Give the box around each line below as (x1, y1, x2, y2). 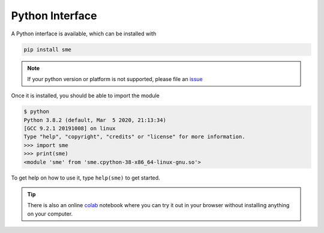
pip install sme (23, 46, 72, 53)
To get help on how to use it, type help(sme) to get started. (11, 174, 160, 181)
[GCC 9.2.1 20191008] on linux (23, 125, 116, 132)
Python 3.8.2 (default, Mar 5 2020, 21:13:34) (23, 116, 166, 123)
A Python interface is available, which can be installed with (11, 30, 157, 37)
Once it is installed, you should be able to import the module (11, 92, 160, 99)
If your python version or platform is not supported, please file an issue (27, 75, 203, 82)
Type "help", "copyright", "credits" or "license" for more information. (23, 133, 245, 141)
